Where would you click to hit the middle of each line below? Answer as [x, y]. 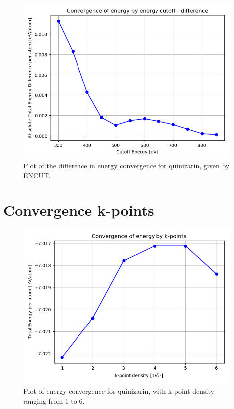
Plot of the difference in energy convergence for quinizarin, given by [126, 166]
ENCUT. [37, 175]
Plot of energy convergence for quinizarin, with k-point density [119, 391]
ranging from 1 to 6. [54, 400]
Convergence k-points [79, 209]
